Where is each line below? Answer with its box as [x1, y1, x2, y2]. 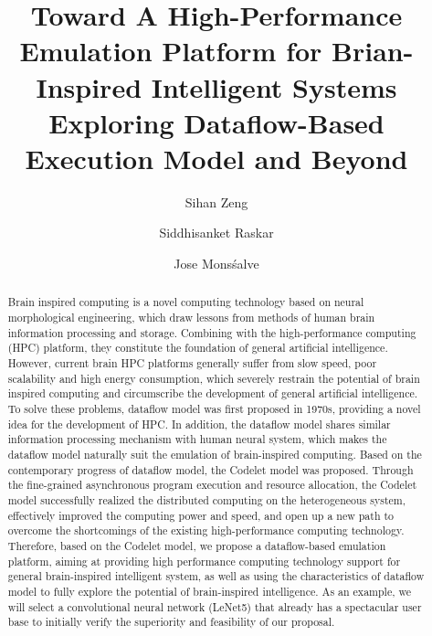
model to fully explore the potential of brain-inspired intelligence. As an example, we [7, 583, 411, 599]
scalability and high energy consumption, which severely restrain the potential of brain [7, 370, 420, 386]
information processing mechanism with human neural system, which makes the [7, 431, 387, 447]
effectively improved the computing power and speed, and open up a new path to [7, 507, 395, 523]
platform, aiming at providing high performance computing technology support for [7, 553, 401, 568]
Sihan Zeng [184, 192, 248, 211]
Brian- [332, 32, 414, 69]
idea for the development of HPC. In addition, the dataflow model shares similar [7, 416, 391, 431]
